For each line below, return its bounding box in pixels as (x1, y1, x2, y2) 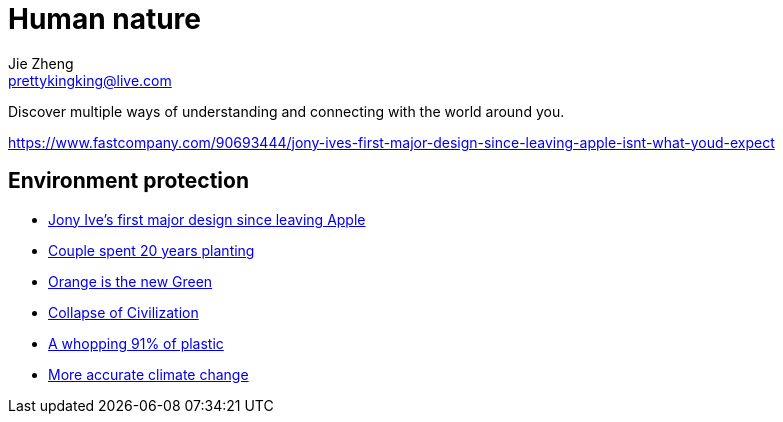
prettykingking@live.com (8, 71, 172, 89)
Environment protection (8, 168, 249, 194)
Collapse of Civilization (48, 303, 199, 321)
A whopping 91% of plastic (48, 334, 224, 352)
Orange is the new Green (48, 272, 213, 290)
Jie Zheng (8, 54, 74, 72)
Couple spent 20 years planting (48, 241, 255, 259)
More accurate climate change (48, 365, 249, 383)
